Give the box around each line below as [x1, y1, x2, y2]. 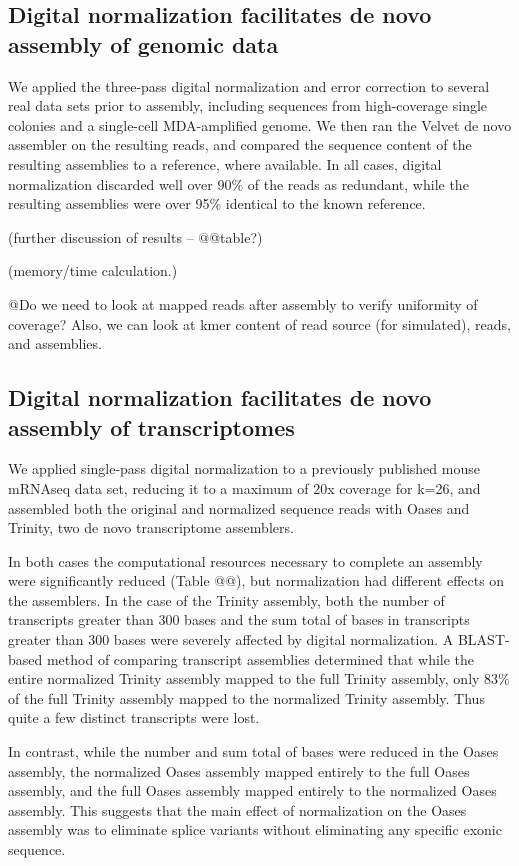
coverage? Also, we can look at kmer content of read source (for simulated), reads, [8, 313, 511, 334]
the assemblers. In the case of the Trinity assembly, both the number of [8, 589, 445, 610]
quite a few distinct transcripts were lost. [8, 707, 260, 728]
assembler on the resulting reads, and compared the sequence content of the [8, 134, 472, 155]
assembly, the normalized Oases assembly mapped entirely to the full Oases [8, 760, 470, 781]
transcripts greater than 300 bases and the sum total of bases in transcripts [8, 609, 470, 630]
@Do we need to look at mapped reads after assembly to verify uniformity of [8, 293, 478, 314]
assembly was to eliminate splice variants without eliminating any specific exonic [8, 819, 502, 840]
